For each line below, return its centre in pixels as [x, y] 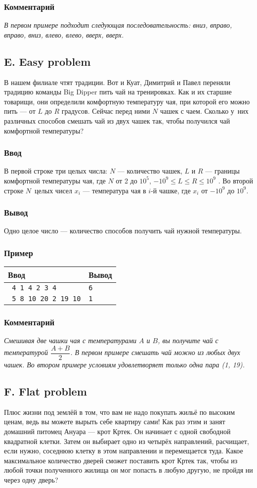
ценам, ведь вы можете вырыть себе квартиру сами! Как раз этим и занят [115, 421]
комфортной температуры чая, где [55, 180]
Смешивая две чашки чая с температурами [70, 340]
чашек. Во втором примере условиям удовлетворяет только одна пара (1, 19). [125, 365]
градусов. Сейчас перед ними [106, 111]
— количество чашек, [150, 171]
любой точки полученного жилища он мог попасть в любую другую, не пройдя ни [128, 470]
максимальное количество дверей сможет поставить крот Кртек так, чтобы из [121, 460]
